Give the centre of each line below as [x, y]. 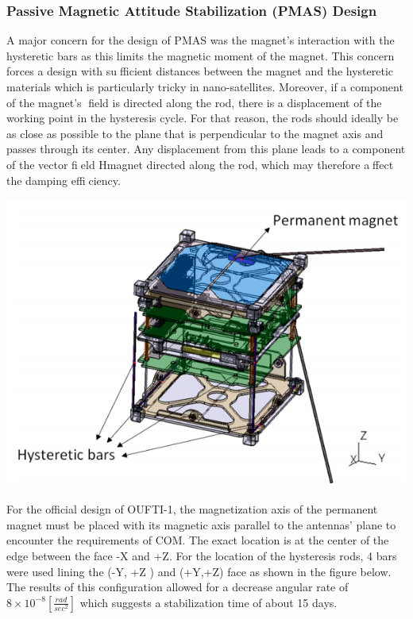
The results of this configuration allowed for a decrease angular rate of [178, 587]
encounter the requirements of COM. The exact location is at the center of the [198, 540]
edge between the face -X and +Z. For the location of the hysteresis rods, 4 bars [202, 555]
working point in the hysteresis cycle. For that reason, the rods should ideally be [203, 118]
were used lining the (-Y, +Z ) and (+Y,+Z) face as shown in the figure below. [199, 571]
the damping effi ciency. [64, 180]
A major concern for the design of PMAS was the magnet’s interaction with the [201, 40]
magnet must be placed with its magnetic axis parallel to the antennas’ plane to [201, 524]
